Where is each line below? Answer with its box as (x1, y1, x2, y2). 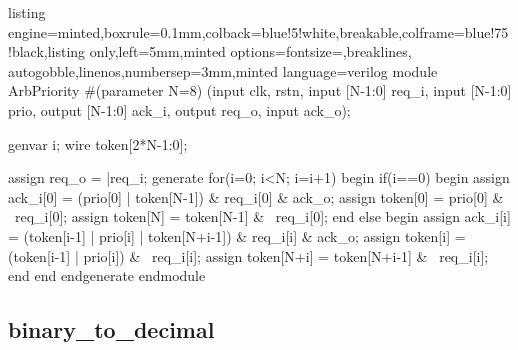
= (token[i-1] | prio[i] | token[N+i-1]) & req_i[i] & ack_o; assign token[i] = (8, 225, 466, 246)
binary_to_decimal (8, 314, 215, 345)
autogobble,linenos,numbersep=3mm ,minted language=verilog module (8, 60, 438, 81)
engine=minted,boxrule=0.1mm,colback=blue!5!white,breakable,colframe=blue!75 (8, 21, 509, 42)
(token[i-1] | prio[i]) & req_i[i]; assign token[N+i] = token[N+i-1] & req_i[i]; (8, 245, 489, 266)
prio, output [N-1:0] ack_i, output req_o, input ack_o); (8, 99, 351, 120)
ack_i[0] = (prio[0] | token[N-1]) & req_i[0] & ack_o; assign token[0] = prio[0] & (8, 186, 504, 207)
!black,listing (8, 41, 86, 62)
